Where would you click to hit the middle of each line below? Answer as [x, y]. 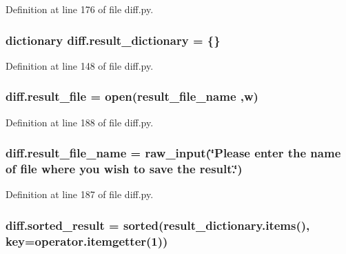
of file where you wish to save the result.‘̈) [124, 169]
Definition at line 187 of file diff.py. [80, 194]
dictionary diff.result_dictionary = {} [113, 40]
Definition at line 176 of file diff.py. [80, 9]
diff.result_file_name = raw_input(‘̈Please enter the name [173, 153]
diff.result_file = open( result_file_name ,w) [132, 96]
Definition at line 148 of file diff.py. [80, 65]
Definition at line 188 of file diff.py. [80, 122]
